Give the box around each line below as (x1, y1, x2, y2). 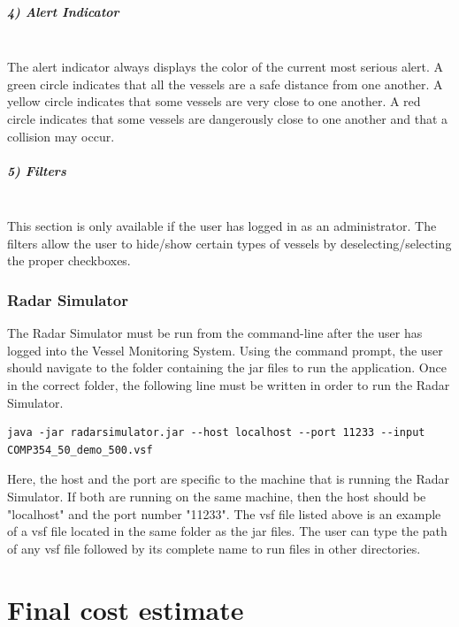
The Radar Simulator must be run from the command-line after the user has (7, 324, 423, 342)
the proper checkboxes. (7, 251, 131, 270)
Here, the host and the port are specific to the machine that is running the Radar (7, 470, 449, 488)
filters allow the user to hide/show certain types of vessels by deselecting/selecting (7, 233, 452, 252)
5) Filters (7, 161, 66, 180)
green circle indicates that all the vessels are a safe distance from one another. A (7, 74, 443, 93)
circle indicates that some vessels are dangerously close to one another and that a (7, 109, 448, 127)
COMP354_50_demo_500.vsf (7, 443, 153, 456)
